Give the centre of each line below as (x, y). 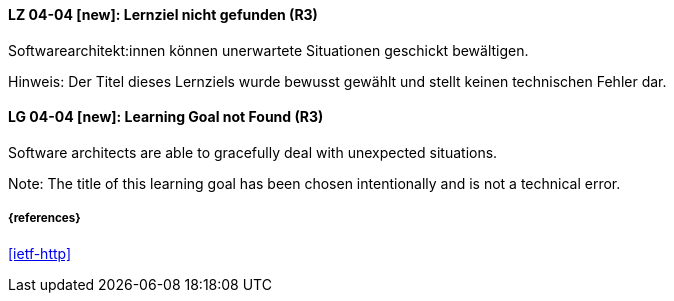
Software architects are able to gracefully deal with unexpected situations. (253, 152)
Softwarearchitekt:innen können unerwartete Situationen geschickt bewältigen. (268, 50)
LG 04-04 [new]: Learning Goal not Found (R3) (166, 117)
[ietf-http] (40, 253)
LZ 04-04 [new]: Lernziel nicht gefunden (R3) (163, 14)
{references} (44, 218)
